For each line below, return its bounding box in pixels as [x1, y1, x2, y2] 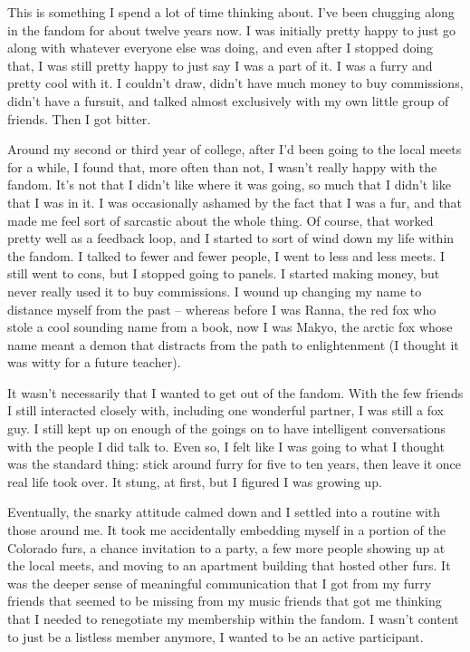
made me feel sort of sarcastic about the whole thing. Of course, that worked [7, 210, 434, 229]
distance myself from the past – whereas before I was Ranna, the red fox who [7, 299, 436, 318]
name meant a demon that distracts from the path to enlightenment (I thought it [7, 335, 459, 354]
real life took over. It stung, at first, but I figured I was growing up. [7, 472, 382, 491]
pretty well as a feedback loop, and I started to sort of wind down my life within [7, 229, 455, 248]
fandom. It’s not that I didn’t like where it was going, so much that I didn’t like [7, 175, 451, 194]
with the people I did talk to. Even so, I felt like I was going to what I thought [7, 436, 445, 455]
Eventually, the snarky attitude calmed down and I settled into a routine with [7, 502, 441, 521]
